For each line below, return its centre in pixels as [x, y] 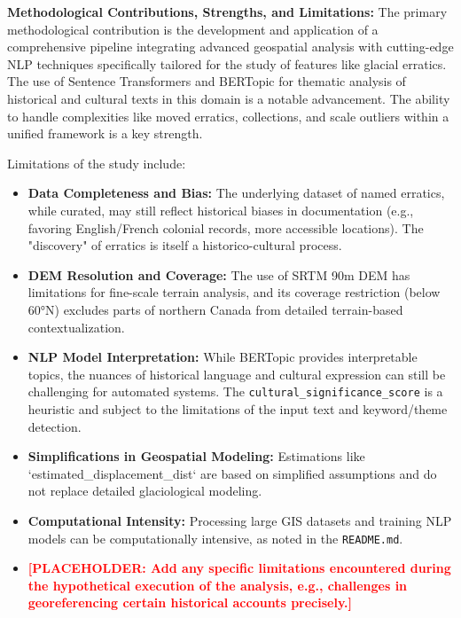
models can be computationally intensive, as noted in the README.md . [215, 538]
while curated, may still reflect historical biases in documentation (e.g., [221, 210]
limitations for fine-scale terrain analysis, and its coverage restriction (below [234, 292]
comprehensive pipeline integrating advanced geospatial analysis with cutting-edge [230, 47]
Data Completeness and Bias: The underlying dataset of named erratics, [236, 193]
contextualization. [76, 327]
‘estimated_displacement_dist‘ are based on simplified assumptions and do [232, 473]
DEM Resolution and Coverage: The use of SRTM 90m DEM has [219, 274]
